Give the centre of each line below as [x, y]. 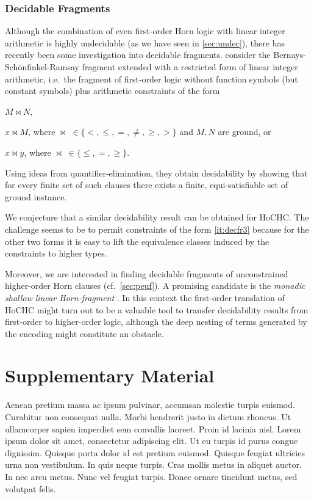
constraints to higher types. [56, 253]
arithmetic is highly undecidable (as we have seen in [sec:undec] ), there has [145, 42]
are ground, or [244, 132]
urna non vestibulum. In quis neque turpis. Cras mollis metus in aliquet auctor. [153, 464]
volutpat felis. [30, 488]
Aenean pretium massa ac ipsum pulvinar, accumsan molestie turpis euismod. [150, 405]
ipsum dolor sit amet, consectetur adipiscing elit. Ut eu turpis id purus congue [152, 441]
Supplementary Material [110, 375]
